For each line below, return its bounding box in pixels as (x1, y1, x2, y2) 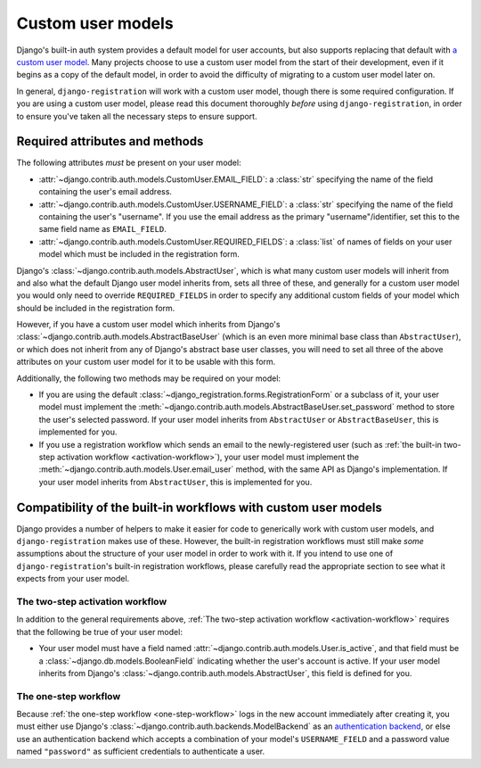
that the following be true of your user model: (16, 626, 183, 637)
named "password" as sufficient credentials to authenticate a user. (16, 746, 265, 757)
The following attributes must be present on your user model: (16, 157, 241, 169)
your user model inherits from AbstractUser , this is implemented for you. (38, 476, 313, 487)
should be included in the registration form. (16, 302, 175, 313)
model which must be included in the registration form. (38, 249, 240, 260)
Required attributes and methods (16, 134, 204, 149)
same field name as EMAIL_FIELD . (38, 224, 167, 235)
